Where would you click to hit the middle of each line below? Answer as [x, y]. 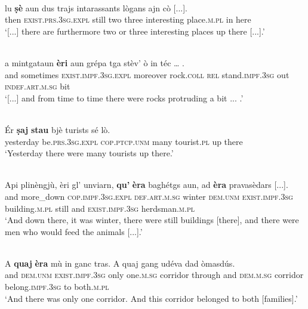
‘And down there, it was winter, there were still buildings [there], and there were [152, 220]
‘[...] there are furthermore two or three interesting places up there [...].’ [135, 31]
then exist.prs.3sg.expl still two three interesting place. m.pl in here [128, 19]
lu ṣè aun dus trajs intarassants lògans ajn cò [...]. [96, 7]
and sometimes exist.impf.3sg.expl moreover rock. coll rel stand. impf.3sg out [147, 74]
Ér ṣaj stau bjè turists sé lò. [58, 129]
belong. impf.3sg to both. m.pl [57, 287]
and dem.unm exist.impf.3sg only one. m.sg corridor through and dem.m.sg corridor [154, 275]
